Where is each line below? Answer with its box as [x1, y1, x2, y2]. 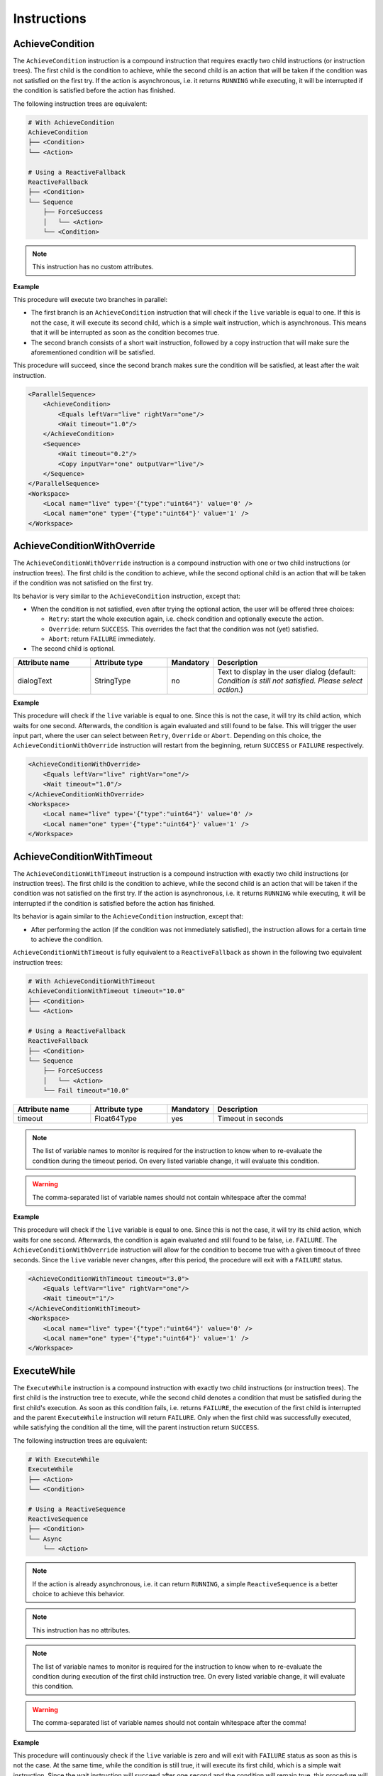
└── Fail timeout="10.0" [43, 1087, 130, 1095]
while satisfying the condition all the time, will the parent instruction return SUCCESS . [13, 1423, 260, 1431]
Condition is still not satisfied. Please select [217, 676, 363, 686]
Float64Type [94, 1114, 138, 1124]
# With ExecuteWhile [28, 1455, 99, 1463]
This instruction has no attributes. [32, 1625, 131, 1634]
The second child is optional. [30, 644, 116, 653]
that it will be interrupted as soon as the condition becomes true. [30, 328, 220, 337]
